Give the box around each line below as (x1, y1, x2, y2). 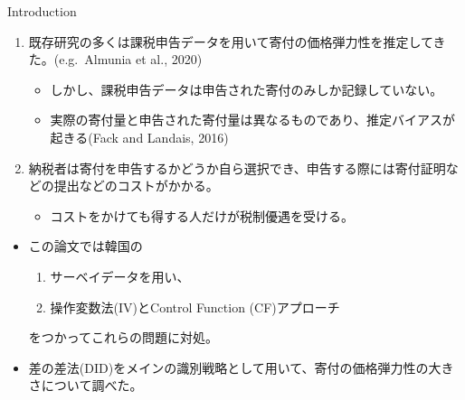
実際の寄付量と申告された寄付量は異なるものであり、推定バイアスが (50, 110, 455, 129)
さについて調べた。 (28, 376, 143, 395)
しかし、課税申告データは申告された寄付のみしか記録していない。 (50, 79, 443, 98)
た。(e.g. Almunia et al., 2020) (28, 50, 203, 69)
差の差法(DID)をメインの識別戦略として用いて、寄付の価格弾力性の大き (28, 358, 454, 377)
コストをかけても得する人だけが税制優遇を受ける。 (50, 206, 354, 225)
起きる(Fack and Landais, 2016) (50, 127, 229, 146)
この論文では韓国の (28, 237, 143, 256)
